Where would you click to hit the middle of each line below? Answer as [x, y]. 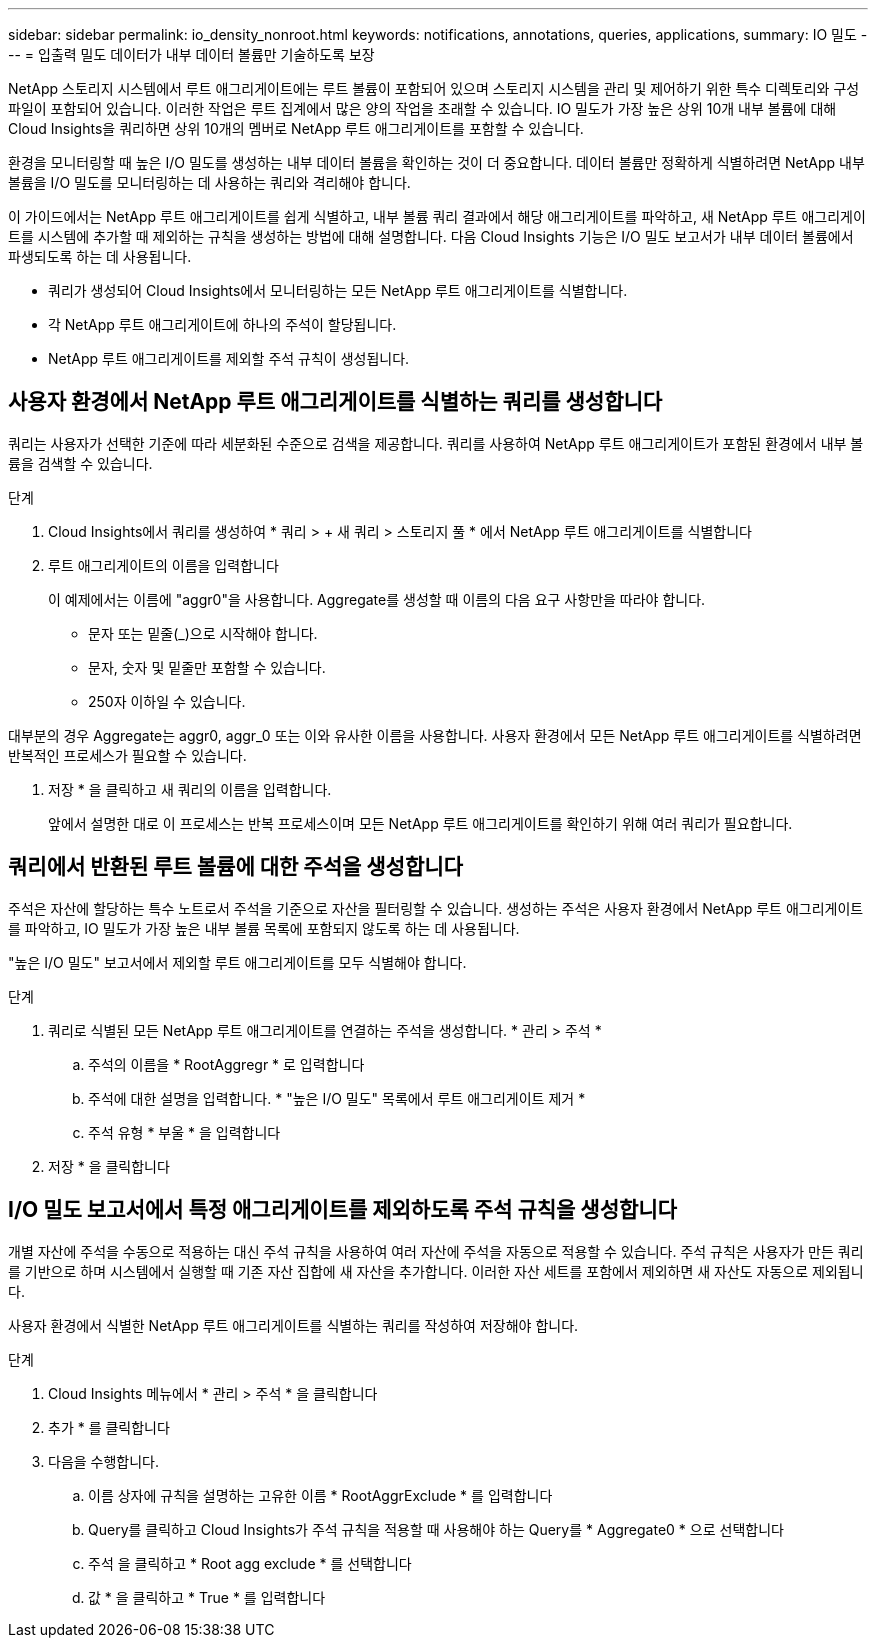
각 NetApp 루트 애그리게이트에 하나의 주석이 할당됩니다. [222, 324]
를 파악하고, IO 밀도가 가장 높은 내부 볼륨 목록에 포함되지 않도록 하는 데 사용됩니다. [264, 928]
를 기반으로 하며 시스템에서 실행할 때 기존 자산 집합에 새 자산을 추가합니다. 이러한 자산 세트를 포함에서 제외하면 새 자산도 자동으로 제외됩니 [436, 1271]
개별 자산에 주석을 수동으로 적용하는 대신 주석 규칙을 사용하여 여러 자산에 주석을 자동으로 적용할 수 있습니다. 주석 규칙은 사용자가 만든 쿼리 [436, 1251]
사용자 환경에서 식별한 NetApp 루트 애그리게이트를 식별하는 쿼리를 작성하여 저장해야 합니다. [293, 1325]
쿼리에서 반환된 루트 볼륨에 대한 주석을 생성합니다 [235, 867]
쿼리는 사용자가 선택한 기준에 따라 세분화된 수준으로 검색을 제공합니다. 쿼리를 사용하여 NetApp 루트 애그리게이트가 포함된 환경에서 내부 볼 [436, 443]
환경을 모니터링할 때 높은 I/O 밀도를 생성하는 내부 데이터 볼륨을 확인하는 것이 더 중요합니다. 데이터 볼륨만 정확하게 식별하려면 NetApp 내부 [436, 162]
